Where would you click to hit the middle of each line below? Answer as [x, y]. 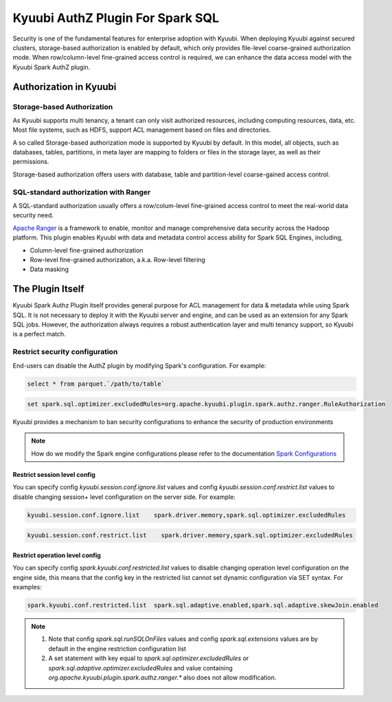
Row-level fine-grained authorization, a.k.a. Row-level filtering [118, 259]
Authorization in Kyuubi [65, 87]
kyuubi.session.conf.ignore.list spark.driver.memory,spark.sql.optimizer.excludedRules [186, 515]
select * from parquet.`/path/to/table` [96, 384]
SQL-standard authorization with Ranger [82, 192]
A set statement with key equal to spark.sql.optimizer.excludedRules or [149, 658]
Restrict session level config [54, 474]
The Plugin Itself [49, 289]
